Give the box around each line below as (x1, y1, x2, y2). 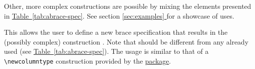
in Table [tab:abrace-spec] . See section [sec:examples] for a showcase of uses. (4, 10, 234, 21)
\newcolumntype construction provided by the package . (4, 55, 171, 66)
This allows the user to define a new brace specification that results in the (4, 27, 228, 37)
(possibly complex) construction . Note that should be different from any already (4, 36, 249, 46)
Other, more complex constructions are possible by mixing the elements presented (4, 1, 252, 11)
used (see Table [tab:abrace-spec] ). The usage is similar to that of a (4, 46, 209, 56)
